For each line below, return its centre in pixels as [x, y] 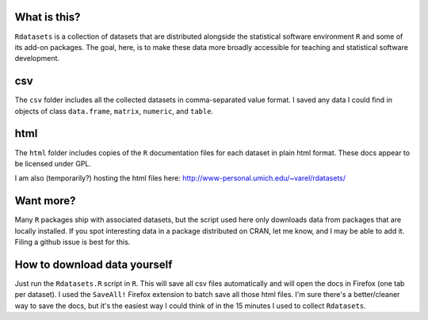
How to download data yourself [94, 264]
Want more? [45, 201]
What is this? [48, 17]
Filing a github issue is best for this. [73, 242]
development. [37, 59]
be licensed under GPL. [53, 163]
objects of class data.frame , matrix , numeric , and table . [114, 111]
